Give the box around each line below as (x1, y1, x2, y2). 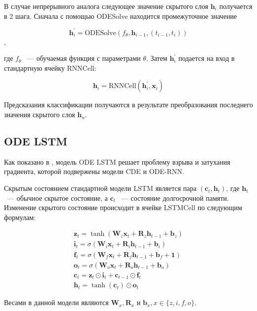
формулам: (4, 212, 36, 222)
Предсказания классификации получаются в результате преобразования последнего (4, 99, 253, 110)
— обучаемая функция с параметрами (27, 53, 141, 63)
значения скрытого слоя (4, 109, 75, 120)
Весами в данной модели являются (4, 297, 109, 308)
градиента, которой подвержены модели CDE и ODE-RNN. (4, 166, 184, 177)
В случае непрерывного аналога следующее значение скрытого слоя (4, 1, 209, 11)
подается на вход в (178, 53, 235, 63)
